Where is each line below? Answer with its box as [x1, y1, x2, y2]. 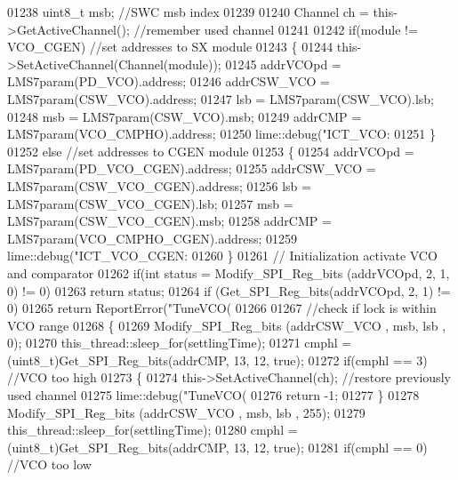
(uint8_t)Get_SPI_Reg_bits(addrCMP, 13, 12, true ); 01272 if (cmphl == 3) [7, 350, 428, 369]
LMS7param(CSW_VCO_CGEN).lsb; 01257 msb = [7, 194, 293, 212]
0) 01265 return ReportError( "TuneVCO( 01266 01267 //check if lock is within [7, 299, 437, 317]
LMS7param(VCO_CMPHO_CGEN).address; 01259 [7, 228, 298, 247]
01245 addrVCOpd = [225, 54, 341, 73]
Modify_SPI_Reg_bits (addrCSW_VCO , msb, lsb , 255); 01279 [7, 403, 366, 421]
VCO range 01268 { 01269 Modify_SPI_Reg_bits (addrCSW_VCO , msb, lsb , [7, 316, 446, 334]
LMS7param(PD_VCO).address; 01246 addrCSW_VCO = [7, 72, 330, 91]
